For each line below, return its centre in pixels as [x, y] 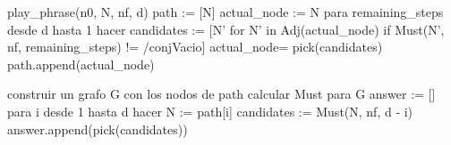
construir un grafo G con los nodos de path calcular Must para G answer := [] [221, 94]
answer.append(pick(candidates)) [98, 129]
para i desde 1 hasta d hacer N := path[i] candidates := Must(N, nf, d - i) [210, 111]
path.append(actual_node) [81, 64]
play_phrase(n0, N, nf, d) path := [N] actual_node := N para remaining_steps [225, 12]
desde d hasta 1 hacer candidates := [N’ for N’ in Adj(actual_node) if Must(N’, [226, 29]
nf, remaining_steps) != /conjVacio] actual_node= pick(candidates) [195, 47]
